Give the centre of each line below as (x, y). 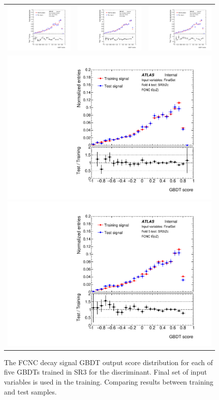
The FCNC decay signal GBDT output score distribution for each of (109, 362)
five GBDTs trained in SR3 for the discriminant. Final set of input (106, 372)
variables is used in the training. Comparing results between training (109, 381)
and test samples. (30, 391)
